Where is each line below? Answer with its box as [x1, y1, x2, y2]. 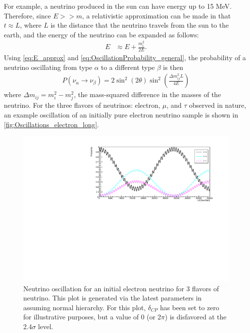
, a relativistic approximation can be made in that [82, 10, 231, 20]
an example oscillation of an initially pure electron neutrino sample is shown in [4, 110, 238, 120]
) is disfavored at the [165, 312, 227, 322]
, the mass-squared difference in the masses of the [74, 89, 221, 100]
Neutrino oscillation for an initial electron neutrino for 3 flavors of [23, 283, 219, 293]
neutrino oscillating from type [4, 62, 93, 72]
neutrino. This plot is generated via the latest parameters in [23, 293, 202, 303]
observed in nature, [189, 100, 246, 110]
